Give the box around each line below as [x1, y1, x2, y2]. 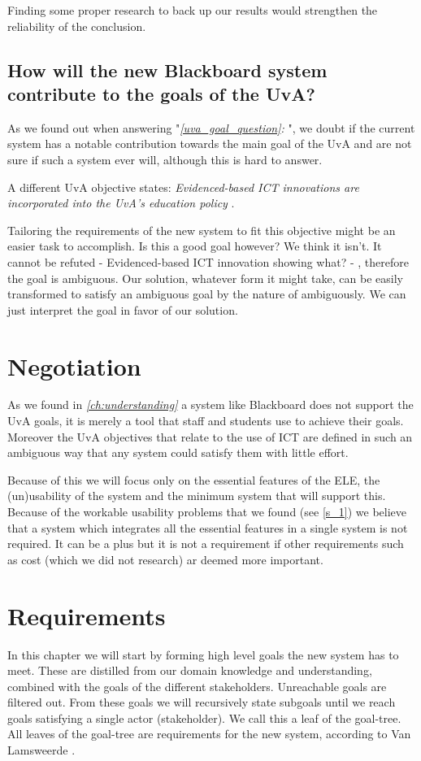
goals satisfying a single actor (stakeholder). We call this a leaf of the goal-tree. [7, 709, 401, 726]
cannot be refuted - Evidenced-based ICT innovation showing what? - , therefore [7, 253, 409, 270]
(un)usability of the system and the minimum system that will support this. [7, 487, 386, 504]
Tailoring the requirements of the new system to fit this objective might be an [7, 221, 396, 238]
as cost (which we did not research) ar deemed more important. [7, 550, 323, 567]
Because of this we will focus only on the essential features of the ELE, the [7, 471, 380, 488]
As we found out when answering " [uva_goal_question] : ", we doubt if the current [7, 119, 415, 136]
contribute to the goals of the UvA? [7, 80, 315, 106]
